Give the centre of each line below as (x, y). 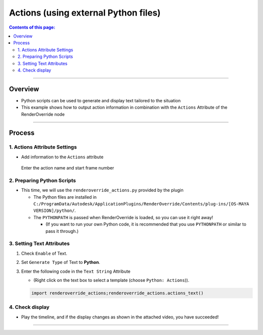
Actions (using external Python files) (85, 13)
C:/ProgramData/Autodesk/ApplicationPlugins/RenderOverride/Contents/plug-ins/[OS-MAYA (141, 204)
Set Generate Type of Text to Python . (61, 262)
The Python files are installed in (65, 197)
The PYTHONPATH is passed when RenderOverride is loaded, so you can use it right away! (123, 217)
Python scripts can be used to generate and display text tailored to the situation (101, 100)
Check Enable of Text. (44, 253)
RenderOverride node (43, 114)
